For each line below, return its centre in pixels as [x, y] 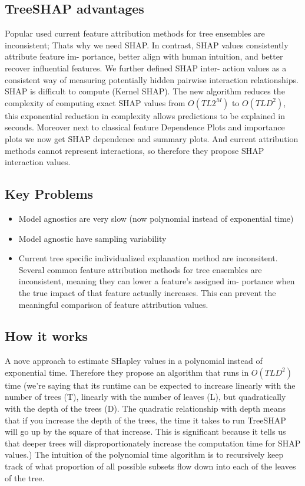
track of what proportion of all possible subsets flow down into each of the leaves [150, 466]
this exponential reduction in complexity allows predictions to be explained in [145, 115]
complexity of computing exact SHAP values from [95, 102]
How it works [47, 336]
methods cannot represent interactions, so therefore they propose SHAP [135, 150]
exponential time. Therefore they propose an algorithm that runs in [127, 372]
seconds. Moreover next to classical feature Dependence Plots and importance [145, 127]
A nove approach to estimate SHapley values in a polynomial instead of [134, 361]
